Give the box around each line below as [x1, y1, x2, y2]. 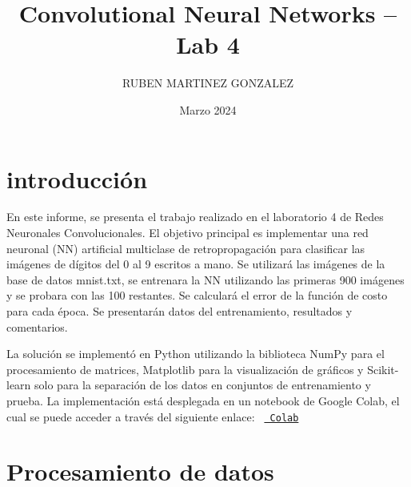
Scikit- [367, 360, 399, 377]
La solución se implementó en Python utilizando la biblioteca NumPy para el [6, 345, 385, 362]
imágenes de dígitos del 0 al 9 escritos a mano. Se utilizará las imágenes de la [6, 256, 385, 272]
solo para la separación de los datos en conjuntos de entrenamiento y [34, 376, 371, 393]
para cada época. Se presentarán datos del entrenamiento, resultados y [6, 303, 353, 319]
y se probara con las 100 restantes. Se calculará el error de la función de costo [6, 287, 388, 304]
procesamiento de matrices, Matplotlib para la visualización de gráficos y [6, 360, 364, 377]
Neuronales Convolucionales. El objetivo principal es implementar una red [6, 224, 369, 241]
